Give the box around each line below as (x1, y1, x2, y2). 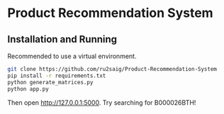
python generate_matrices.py (7, 79, 94, 86)
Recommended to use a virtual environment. (7, 52, 137, 60)
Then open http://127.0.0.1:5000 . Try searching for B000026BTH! (7, 98, 196, 107)
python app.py (7, 85, 50, 93)
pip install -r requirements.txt (7, 72, 106, 79)
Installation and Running (7, 33, 118, 45)
